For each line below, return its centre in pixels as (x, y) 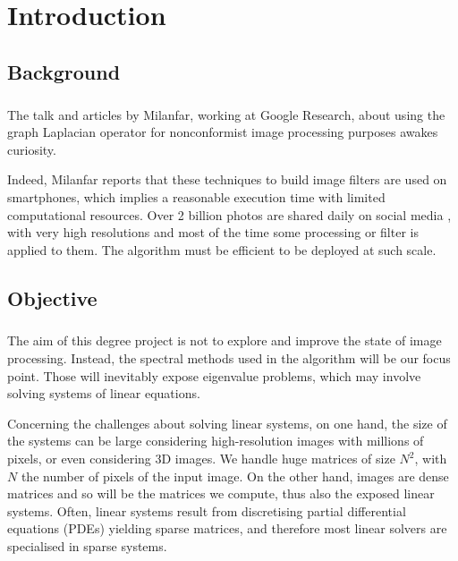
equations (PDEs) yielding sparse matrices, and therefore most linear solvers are (227, 528)
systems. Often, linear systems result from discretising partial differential (207, 510)
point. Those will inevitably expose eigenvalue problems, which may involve (214, 375)
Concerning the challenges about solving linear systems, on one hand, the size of (227, 423)
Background (64, 71)
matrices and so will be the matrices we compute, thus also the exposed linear (221, 493)
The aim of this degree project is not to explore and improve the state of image (225, 340)
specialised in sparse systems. (87, 545)
